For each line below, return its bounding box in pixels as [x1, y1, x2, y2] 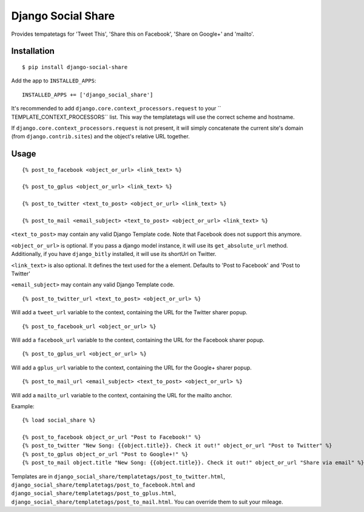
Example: [11, 402, 35, 409]
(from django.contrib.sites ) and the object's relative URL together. [11, 133, 190, 140]
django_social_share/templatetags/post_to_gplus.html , [11, 490, 176, 497]
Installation [11, 46, 55, 56]
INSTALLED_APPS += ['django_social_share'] [22, 91, 153, 98]
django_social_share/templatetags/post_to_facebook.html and [11, 481, 195, 488]
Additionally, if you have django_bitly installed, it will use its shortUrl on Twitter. [11, 251, 217, 258]
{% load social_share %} [22, 417, 96, 424]
